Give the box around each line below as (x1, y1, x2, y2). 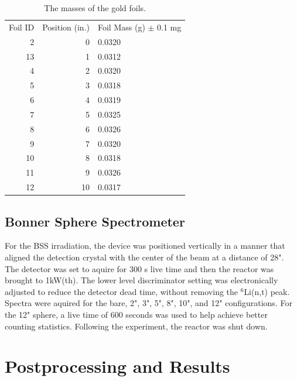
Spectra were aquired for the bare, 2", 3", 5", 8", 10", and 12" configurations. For (5, 297, 292, 309)
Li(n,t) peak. (244, 285, 290, 297)
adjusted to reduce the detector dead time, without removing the (5, 285, 238, 297)
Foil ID (9, 20, 35, 33)
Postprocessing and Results (5, 354, 230, 378)
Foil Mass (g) (97, 20, 145, 33)
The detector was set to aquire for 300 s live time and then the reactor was (5, 262, 274, 274)
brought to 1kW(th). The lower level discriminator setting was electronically (5, 274, 278, 286)
